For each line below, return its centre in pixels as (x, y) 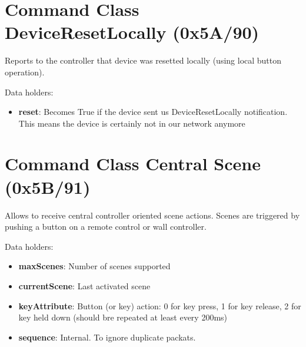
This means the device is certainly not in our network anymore (132, 123)
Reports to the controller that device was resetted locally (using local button (143, 60)
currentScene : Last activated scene (84, 285)
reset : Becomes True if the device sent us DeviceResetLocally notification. (153, 112)
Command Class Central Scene (133, 163)
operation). (25, 72)
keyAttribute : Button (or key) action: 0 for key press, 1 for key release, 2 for (160, 305)
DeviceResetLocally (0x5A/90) (132, 32)
